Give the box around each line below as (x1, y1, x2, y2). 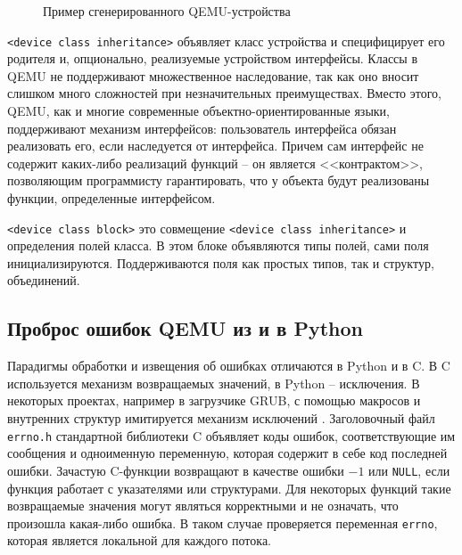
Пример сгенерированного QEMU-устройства (43, 2, 291, 20)
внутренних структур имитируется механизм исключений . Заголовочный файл (7, 409, 435, 428)
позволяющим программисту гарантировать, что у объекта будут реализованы (7, 171, 430, 190)
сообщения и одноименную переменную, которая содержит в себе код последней (7, 444, 448, 462)
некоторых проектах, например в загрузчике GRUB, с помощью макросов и (7, 391, 421, 410)
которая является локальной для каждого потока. (7, 531, 271, 550)
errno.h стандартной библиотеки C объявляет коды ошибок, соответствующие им (7, 426, 456, 445)
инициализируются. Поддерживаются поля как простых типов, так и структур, (7, 253, 434, 272)
